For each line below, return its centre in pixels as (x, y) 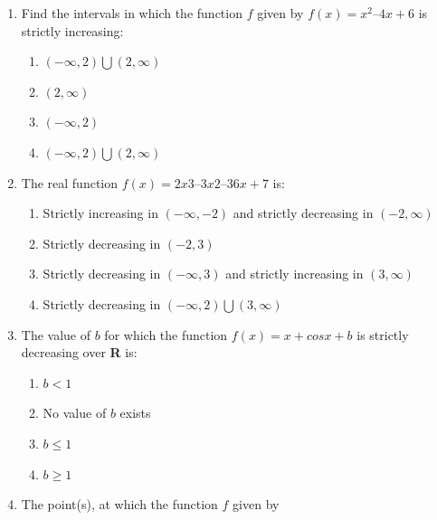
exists (135, 413)
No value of (75, 413)
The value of (56, 334)
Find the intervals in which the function (132, 13)
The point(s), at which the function (119, 504)
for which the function (166, 334)
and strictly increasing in (294, 274)
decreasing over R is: (79, 352)
